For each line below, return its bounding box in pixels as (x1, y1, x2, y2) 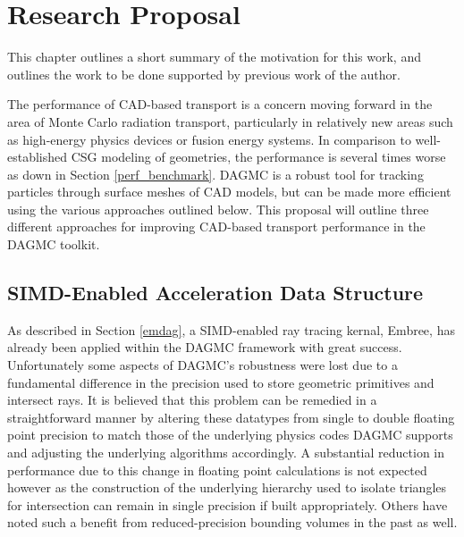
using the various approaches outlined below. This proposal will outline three (7, 199, 429, 218)
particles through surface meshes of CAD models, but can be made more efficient (7, 182, 451, 201)
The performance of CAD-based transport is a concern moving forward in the (7, 95, 433, 113)
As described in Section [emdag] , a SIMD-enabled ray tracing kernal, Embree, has (7, 320, 455, 339)
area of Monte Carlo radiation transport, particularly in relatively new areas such (7, 112, 453, 130)
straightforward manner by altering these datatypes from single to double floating (7, 407, 455, 426)
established (7, 147, 68, 166)
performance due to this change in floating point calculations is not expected (7, 460, 427, 479)
